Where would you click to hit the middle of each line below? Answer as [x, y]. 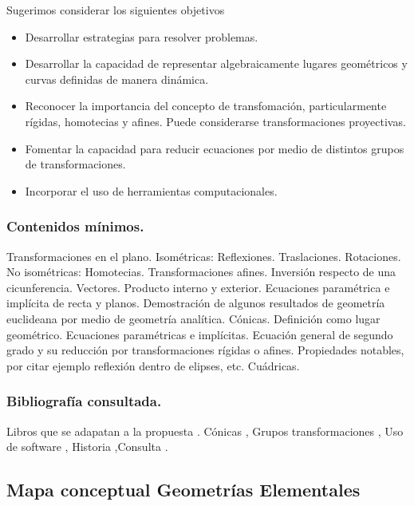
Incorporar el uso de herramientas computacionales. [151, 190]
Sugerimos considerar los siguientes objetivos [116, 10]
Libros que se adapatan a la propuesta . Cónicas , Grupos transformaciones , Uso [205, 431]
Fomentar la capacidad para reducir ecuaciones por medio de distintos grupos [215, 148]
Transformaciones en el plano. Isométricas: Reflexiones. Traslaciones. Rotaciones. [204, 256]
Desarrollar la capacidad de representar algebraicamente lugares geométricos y [216, 63]
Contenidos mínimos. [75, 226]
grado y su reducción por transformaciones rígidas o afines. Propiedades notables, [205, 350]
